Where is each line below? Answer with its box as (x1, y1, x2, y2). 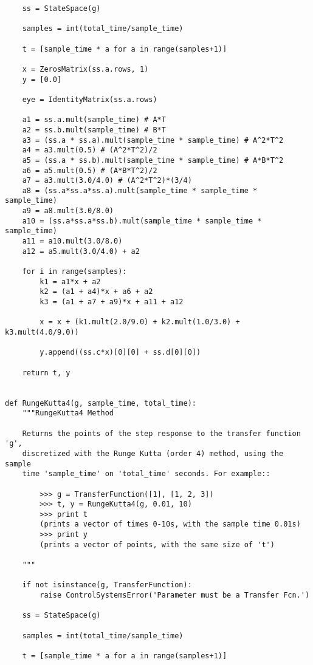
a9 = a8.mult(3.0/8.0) (22, 206, 114, 216)
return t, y (22, 368, 71, 377)
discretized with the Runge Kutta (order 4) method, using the (22, 449, 284, 458)
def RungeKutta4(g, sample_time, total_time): (5, 398, 196, 408)
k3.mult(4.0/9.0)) (5, 328, 79, 336)
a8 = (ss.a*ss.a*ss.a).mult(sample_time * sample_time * (22, 186, 258, 195)
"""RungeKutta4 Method (22, 409, 114, 418)
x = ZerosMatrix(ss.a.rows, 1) (22, 64, 149, 73)
